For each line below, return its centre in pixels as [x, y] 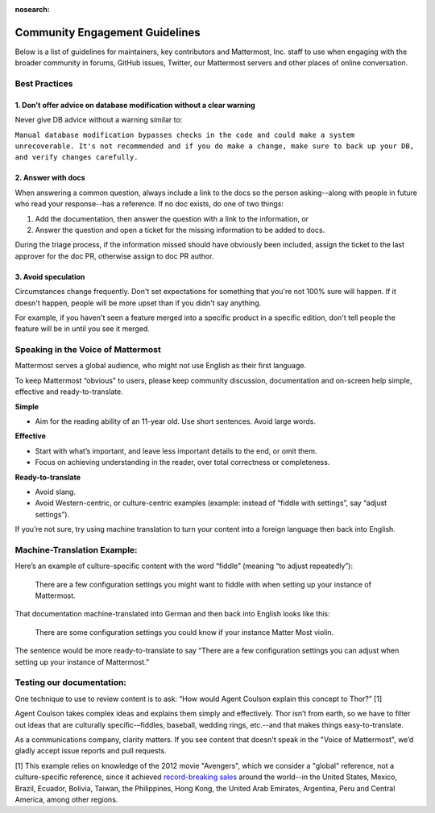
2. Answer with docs [50, 178]
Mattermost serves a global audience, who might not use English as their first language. [160, 366]
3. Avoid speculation [50, 276]
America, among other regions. [66, 799]
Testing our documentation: [70, 682]
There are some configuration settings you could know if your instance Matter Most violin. [184, 632]
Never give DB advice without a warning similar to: [99, 120]
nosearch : [32, 9]
